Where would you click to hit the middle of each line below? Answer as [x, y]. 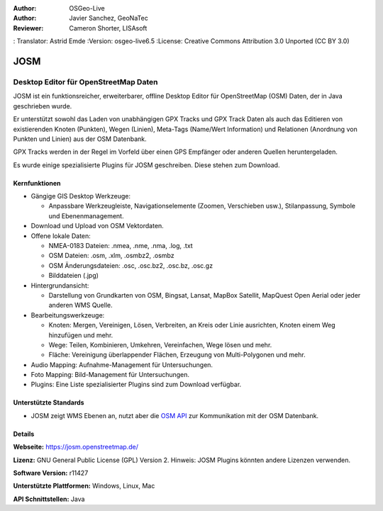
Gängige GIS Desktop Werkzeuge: [81, 196]
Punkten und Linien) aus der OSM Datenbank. [80, 139]
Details [24, 434]
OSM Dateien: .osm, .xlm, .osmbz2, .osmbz [111, 256]
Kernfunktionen [37, 183]
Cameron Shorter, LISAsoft [108, 28]
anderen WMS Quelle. [81, 305]
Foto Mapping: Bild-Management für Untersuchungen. [110, 375]
